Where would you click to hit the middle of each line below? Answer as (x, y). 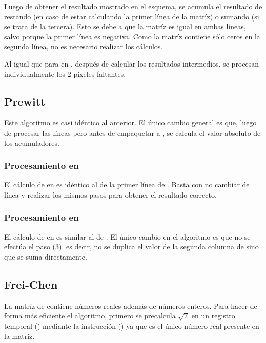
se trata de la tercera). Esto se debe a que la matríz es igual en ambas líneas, (125, 26)
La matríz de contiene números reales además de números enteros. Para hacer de (131, 305)
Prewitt (25, 101)
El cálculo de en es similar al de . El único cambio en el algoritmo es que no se (127, 236)
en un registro (213, 316)
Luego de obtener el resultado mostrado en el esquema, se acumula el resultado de (133, 6)
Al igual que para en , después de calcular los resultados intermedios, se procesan (131, 63)
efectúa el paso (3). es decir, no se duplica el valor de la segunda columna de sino (131, 246)
